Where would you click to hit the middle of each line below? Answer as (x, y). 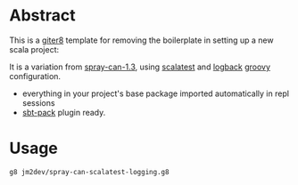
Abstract (42, 16)
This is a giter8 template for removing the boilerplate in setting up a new (141, 40)
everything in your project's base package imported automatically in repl (156, 93)
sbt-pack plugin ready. (64, 112)
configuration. (35, 76)
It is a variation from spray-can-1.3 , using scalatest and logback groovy (140, 67)
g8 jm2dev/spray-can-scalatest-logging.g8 (89, 172)
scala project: (34, 49)
